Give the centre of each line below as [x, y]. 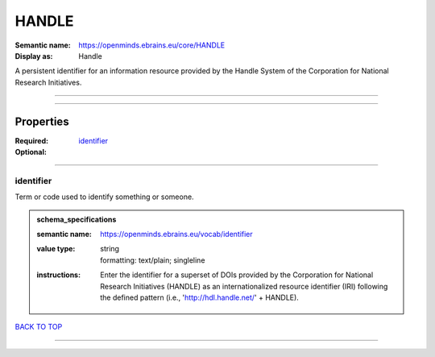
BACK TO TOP [39, 327]
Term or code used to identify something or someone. [104, 197]
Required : [31, 140]
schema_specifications [77, 219]
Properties [42, 121]
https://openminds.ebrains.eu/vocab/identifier [176, 234]
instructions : [58, 275]
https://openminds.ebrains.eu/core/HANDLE [152, 45]
